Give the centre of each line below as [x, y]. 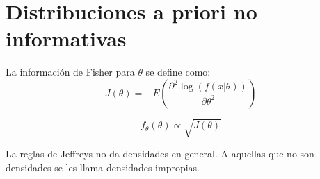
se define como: [178, 72]
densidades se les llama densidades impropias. [103, 168]
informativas [66, 39]
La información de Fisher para [70, 72]
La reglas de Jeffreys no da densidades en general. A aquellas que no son [160, 154]
